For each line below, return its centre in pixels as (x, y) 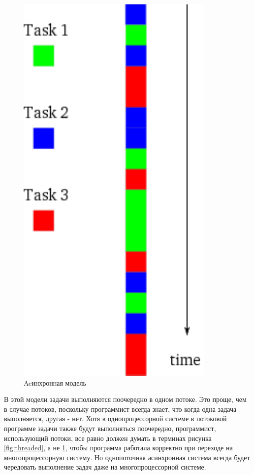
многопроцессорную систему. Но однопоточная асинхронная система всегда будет (127, 457)
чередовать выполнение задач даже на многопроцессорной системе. (105, 467)
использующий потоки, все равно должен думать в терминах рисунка (108, 438)
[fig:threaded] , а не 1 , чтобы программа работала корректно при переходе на (118, 448)
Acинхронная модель (55, 382)
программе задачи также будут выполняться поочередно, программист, (110, 428)
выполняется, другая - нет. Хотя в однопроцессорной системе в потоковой (115, 418)
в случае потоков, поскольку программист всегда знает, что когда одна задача (120, 409)
